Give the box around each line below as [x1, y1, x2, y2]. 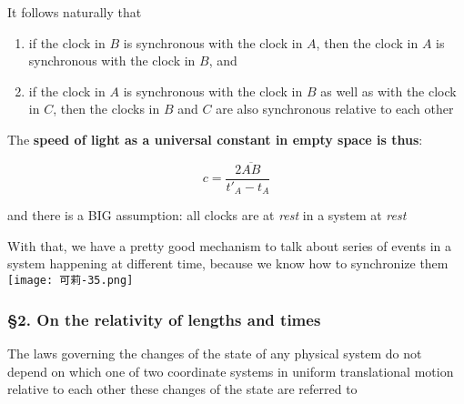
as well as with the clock [320, 81, 457, 100]
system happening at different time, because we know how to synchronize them [7, 254, 449, 273]
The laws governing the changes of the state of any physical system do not [7, 343, 422, 362]
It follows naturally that [7, 3, 142, 21]
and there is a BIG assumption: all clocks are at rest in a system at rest [7, 206, 407, 225]
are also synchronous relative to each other [216, 99, 454, 118]
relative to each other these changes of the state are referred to [7, 379, 358, 399]
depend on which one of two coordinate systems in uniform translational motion [7, 361, 454, 380]
